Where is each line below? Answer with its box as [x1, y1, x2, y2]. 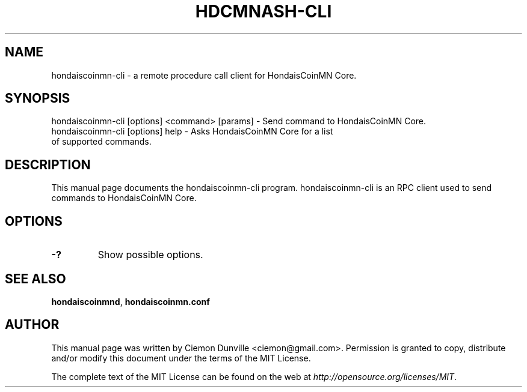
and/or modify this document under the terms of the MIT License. [51, 352, 311, 363]
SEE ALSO [5, 271, 66, 286]
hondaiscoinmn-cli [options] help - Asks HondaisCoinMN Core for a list [51, 126, 333, 137]
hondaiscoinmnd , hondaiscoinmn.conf [51, 296, 210, 307]
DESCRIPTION [5, 157, 91, 172]
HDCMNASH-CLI [195, 1, 332, 22]
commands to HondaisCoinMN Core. [51, 193, 197, 204]
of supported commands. [51, 136, 152, 147]
